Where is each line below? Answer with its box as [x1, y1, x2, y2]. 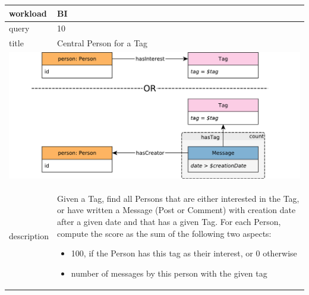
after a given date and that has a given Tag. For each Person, [57, 215, 281, 227]
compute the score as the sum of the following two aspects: [57, 227, 272, 239]
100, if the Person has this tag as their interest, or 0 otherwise [71, 247, 297, 259]
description [9, 229, 49, 242]
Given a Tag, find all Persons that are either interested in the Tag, [57, 192, 299, 204]
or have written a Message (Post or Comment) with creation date [57, 204, 296, 216]
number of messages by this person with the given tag [71, 267, 267, 279]
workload [9, 7, 47, 19]
